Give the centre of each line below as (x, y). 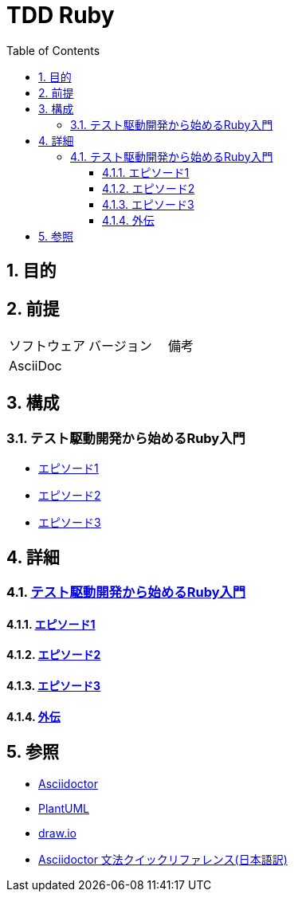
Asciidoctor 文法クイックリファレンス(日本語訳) (163, 859)
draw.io (57, 833)
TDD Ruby (61, 15)
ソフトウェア (47, 346)
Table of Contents (53, 50)
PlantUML (64, 808)
